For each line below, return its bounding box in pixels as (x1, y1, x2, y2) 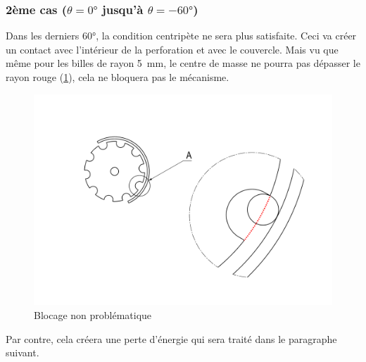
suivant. (6, 345, 39, 360)
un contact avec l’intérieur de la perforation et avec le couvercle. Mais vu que (6, 42, 339, 56)
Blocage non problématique (34, 307, 152, 322)
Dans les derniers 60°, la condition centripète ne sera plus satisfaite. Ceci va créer (6, 28, 357, 43)
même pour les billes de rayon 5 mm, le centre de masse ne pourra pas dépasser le (6, 56, 360, 70)
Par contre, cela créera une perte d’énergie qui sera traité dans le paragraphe (6, 331, 337, 346)
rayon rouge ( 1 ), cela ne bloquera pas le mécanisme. (6, 70, 229, 84)
